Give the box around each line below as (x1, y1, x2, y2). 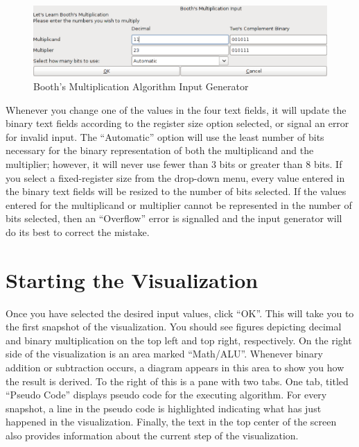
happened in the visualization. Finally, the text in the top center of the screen (6, 414, 337, 429)
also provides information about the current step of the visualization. (6, 428, 299, 442)
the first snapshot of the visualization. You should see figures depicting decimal (6, 319, 342, 334)
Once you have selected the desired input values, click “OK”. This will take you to (6, 305, 354, 320)
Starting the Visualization (6, 265, 259, 294)
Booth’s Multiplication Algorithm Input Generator (33, 78, 249, 93)
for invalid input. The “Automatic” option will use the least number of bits (6, 129, 324, 144)
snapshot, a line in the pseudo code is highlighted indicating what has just (6, 400, 322, 415)
